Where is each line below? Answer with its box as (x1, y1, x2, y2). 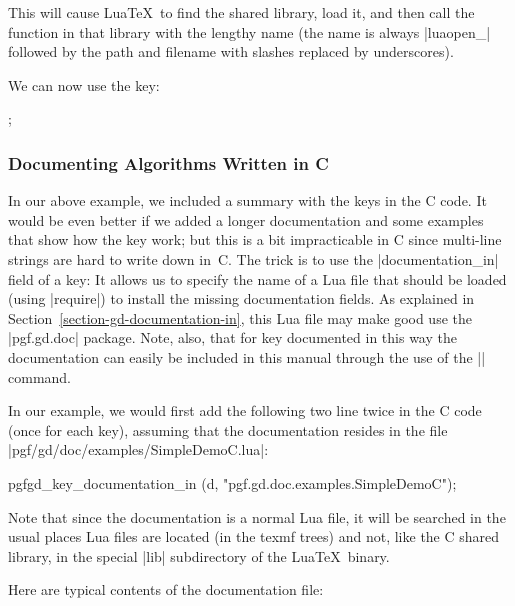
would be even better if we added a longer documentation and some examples (8, 209, 484, 230)
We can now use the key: (8, 74, 160, 95)
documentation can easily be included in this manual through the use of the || (8, 346, 486, 367)
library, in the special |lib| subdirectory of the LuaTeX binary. (8, 545, 390, 566)
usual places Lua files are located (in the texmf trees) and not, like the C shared (8, 526, 500, 547)
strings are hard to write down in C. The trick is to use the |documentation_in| (8, 248, 499, 269)
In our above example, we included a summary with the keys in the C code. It (8, 190, 487, 211)
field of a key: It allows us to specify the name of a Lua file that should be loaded (8, 268, 507, 289)
